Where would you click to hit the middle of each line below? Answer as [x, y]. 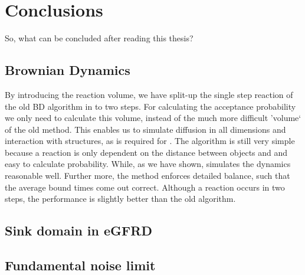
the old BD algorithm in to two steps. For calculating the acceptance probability [150, 106]
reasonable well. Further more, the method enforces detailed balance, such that [147, 176]
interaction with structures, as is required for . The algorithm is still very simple [150, 141]
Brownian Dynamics [68, 70]
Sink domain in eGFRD [78, 230]
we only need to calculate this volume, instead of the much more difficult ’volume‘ [153, 118]
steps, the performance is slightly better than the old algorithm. [120, 199]
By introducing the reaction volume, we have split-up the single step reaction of [149, 94]
